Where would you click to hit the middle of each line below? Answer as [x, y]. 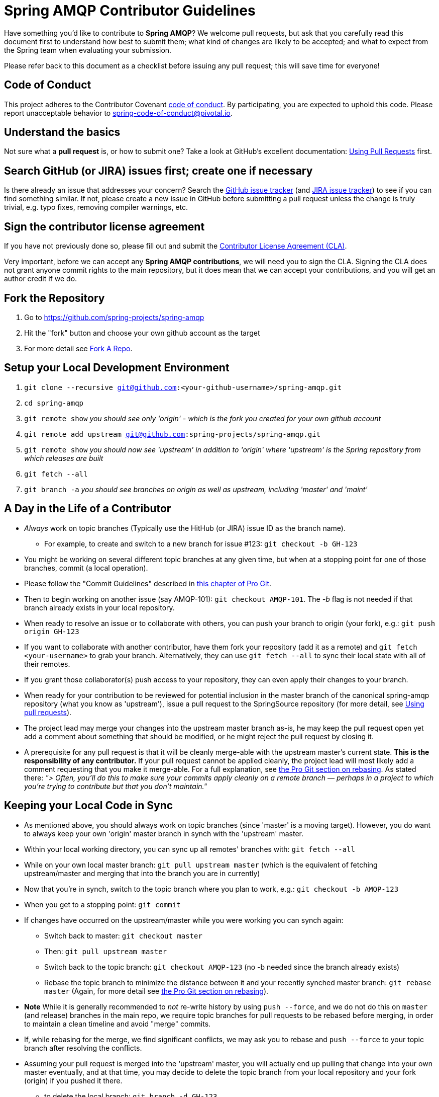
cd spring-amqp [54, 403]
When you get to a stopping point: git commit [102, 904]
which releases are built [64, 458]
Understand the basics [62, 132]
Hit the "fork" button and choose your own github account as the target [142, 333]
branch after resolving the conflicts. [83, 1048]
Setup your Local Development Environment [117, 368]
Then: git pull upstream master [106, 951]
